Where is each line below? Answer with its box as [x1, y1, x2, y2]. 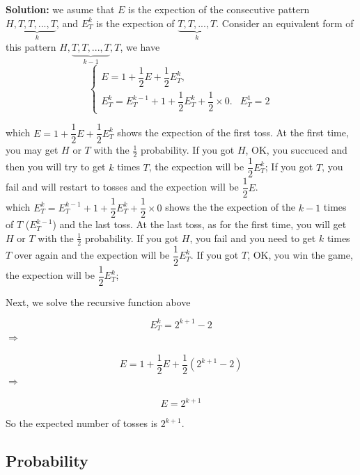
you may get [6, 143, 58, 157]
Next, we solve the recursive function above [6, 294, 191, 309]
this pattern [6, 40, 56, 54]
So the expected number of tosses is [6, 416, 158, 430]
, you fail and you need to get [189, 230, 316, 245]
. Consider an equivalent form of [216, 15, 354, 30]
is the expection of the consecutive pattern [128, 2, 310, 16]
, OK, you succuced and [245, 143, 347, 157]
